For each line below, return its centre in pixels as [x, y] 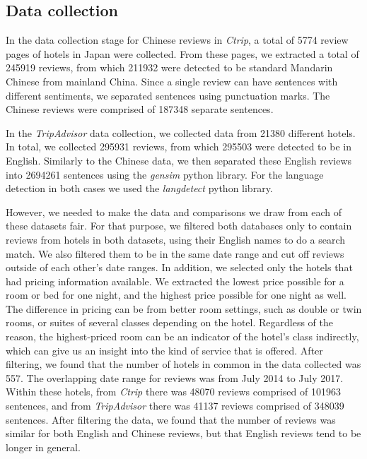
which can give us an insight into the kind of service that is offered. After [164, 350]
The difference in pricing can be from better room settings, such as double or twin [184, 308]
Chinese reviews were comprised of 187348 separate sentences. [140, 109]
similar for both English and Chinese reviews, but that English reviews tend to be [183, 433]
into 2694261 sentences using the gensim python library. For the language [165, 174]
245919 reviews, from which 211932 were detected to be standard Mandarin [169, 67]
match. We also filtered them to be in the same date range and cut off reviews [175, 253]
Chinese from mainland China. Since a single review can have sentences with [172, 81]
